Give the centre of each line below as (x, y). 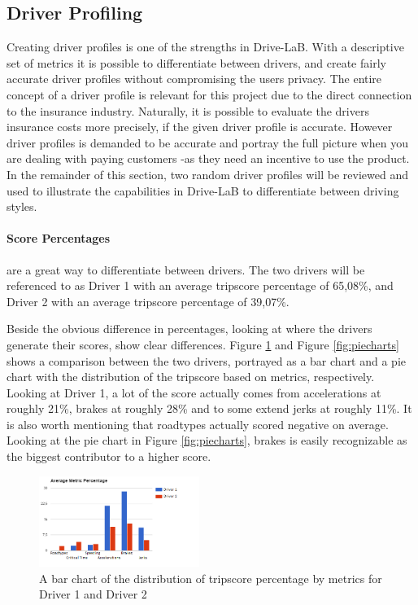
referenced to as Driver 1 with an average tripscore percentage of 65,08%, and (200, 285)
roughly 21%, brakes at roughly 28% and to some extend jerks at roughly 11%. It (209, 408)
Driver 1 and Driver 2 (93, 594)
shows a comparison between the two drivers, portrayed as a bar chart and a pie (207, 360)
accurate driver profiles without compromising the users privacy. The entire (194, 79)
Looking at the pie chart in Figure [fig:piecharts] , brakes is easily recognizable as (207, 440)
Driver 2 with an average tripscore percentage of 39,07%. (148, 301)
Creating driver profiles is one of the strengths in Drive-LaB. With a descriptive (205, 47)
